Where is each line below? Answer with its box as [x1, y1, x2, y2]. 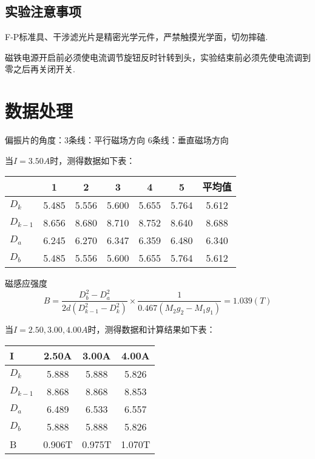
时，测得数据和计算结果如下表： [87, 323, 215, 336]
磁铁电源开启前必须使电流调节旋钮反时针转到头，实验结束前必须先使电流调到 [5, 50, 311, 63]
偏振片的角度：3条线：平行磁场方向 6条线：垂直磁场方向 [5, 134, 229, 146]
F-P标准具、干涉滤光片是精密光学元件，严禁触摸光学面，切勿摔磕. [5, 30, 268, 43]
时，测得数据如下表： [50, 154, 135, 166]
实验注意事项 [5, 2, 81, 21]
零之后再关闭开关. [5, 63, 75, 75]
